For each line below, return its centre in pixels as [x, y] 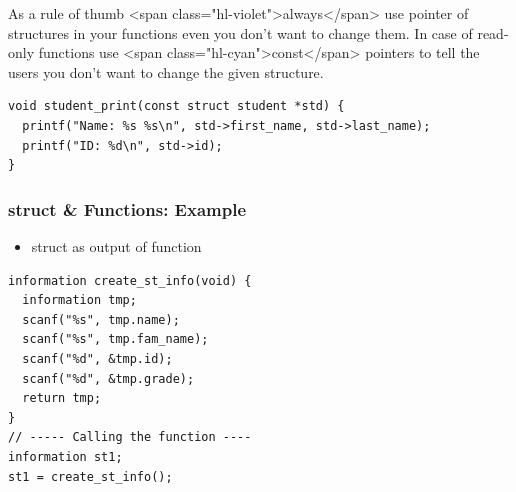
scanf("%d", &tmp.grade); [108, 378]
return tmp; [62, 398]
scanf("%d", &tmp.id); [97, 358]
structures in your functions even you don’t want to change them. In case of [240, 32]
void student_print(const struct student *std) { [176, 106]
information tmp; [79, 300]
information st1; [65, 456]
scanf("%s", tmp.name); [101, 319]
